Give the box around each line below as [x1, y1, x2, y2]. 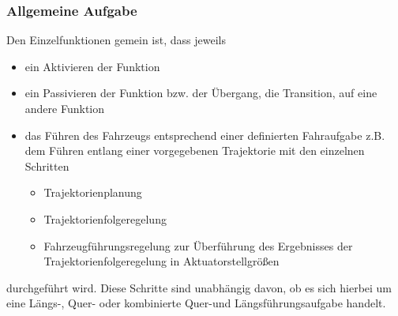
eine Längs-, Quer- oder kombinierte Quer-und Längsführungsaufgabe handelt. [6, 295, 386, 311]
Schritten [24, 157, 69, 174]
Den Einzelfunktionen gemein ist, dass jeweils [6, 32, 226, 48]
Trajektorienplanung [43, 184, 142, 201]
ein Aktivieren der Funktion [24, 58, 160, 74]
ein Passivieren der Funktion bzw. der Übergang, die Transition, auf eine [24, 85, 377, 101]
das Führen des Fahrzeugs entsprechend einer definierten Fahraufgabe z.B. [24, 126, 385, 143]
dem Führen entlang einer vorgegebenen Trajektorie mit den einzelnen [24, 142, 365, 159]
